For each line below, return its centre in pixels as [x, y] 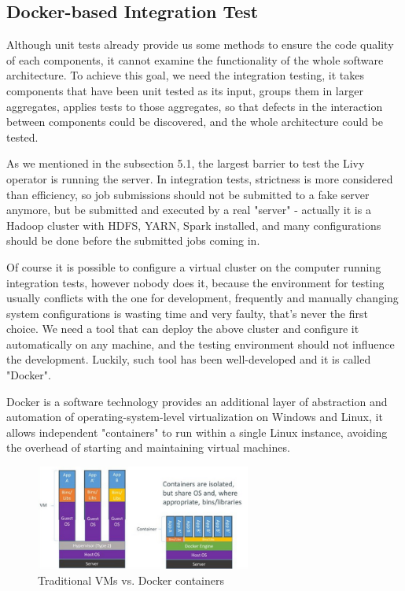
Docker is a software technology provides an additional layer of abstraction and [197, 401]
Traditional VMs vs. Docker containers [131, 580]
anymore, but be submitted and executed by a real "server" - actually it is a [189, 210]
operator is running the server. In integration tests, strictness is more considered [200, 178]
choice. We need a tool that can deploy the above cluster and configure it [183, 329]
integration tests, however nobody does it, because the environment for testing [195, 282]
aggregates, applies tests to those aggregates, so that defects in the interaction [195, 106]
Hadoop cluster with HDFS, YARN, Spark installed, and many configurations [194, 225]
